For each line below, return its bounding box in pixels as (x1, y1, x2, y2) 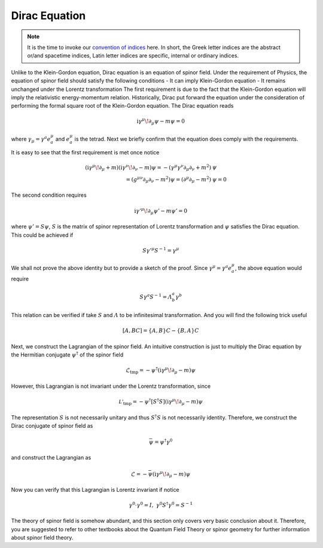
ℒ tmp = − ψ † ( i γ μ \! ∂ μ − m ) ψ (126, 366, 196, 375)
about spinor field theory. (11, 534, 74, 541)
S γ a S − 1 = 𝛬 (139, 293, 173, 300)
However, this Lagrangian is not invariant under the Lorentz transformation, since (11, 382, 211, 389)
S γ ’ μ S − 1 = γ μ (142, 246, 179, 254)
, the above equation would (234, 264, 302, 272)
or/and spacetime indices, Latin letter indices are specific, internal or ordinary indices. (27, 52, 239, 59)
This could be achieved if (11, 231, 74, 239)
